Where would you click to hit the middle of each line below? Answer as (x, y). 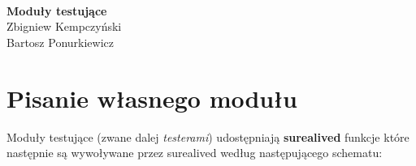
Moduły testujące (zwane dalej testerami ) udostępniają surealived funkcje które (208, 136)
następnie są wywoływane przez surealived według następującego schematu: (195, 153)
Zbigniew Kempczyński (64, 26)
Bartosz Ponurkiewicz (60, 42)
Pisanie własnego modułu (152, 98)
